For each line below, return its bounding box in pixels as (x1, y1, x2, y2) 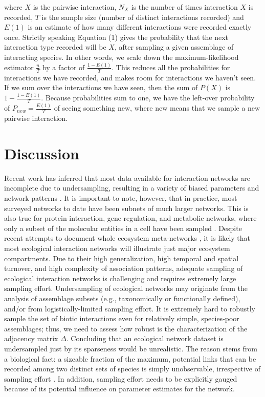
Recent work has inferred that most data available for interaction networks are (4, 172, 250, 183)
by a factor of (42, 61, 85, 72)
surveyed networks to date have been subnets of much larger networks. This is (4, 202, 249, 213)
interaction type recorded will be (4, 41, 106, 52)
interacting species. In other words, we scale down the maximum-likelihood (4, 51, 239, 62)
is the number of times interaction (131, 2, 238, 12)
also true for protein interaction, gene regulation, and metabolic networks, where (4, 213, 257, 223)
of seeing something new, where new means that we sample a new (54, 102, 260, 113)
